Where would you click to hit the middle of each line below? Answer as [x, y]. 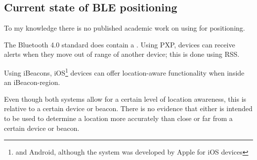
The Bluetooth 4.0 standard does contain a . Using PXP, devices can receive [120, 44]
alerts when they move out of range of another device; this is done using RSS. [122, 54]
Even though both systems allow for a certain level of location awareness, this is [125, 99]
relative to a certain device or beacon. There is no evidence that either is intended [128, 108]
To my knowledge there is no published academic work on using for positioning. [125, 28]
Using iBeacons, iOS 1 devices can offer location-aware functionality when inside [124, 72]
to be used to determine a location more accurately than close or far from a [118, 118]
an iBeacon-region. [32, 82]
